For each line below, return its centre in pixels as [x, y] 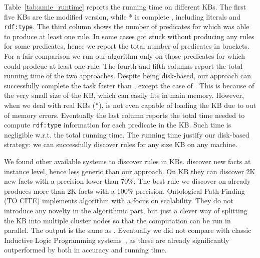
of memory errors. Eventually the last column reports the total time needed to [124, 115]
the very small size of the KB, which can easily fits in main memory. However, [124, 95]
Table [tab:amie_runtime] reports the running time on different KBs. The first [125, 7]
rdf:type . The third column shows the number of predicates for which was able [127, 26]
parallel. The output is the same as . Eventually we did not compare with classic [128, 230]
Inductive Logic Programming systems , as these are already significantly [117, 240]
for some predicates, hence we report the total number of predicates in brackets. [127, 46]
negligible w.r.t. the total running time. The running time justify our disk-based [127, 134]
